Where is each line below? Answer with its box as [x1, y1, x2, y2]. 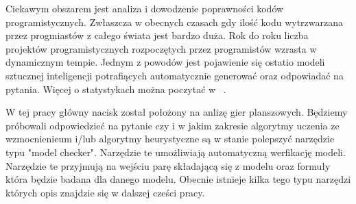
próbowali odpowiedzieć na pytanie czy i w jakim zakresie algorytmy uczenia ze [5, 118, 340, 132]
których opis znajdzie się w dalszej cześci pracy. [5, 185, 205, 199]
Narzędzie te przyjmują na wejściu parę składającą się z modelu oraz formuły [5, 158, 331, 173]
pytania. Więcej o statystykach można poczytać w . [5, 81, 226, 96]
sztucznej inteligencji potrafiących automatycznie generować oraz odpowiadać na [5, 68, 344, 82]
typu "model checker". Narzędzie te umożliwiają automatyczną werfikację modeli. [5, 144, 346, 159]
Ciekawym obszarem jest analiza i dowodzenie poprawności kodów [5, 1, 284, 15]
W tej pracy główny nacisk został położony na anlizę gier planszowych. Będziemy [5, 105, 348, 119]
